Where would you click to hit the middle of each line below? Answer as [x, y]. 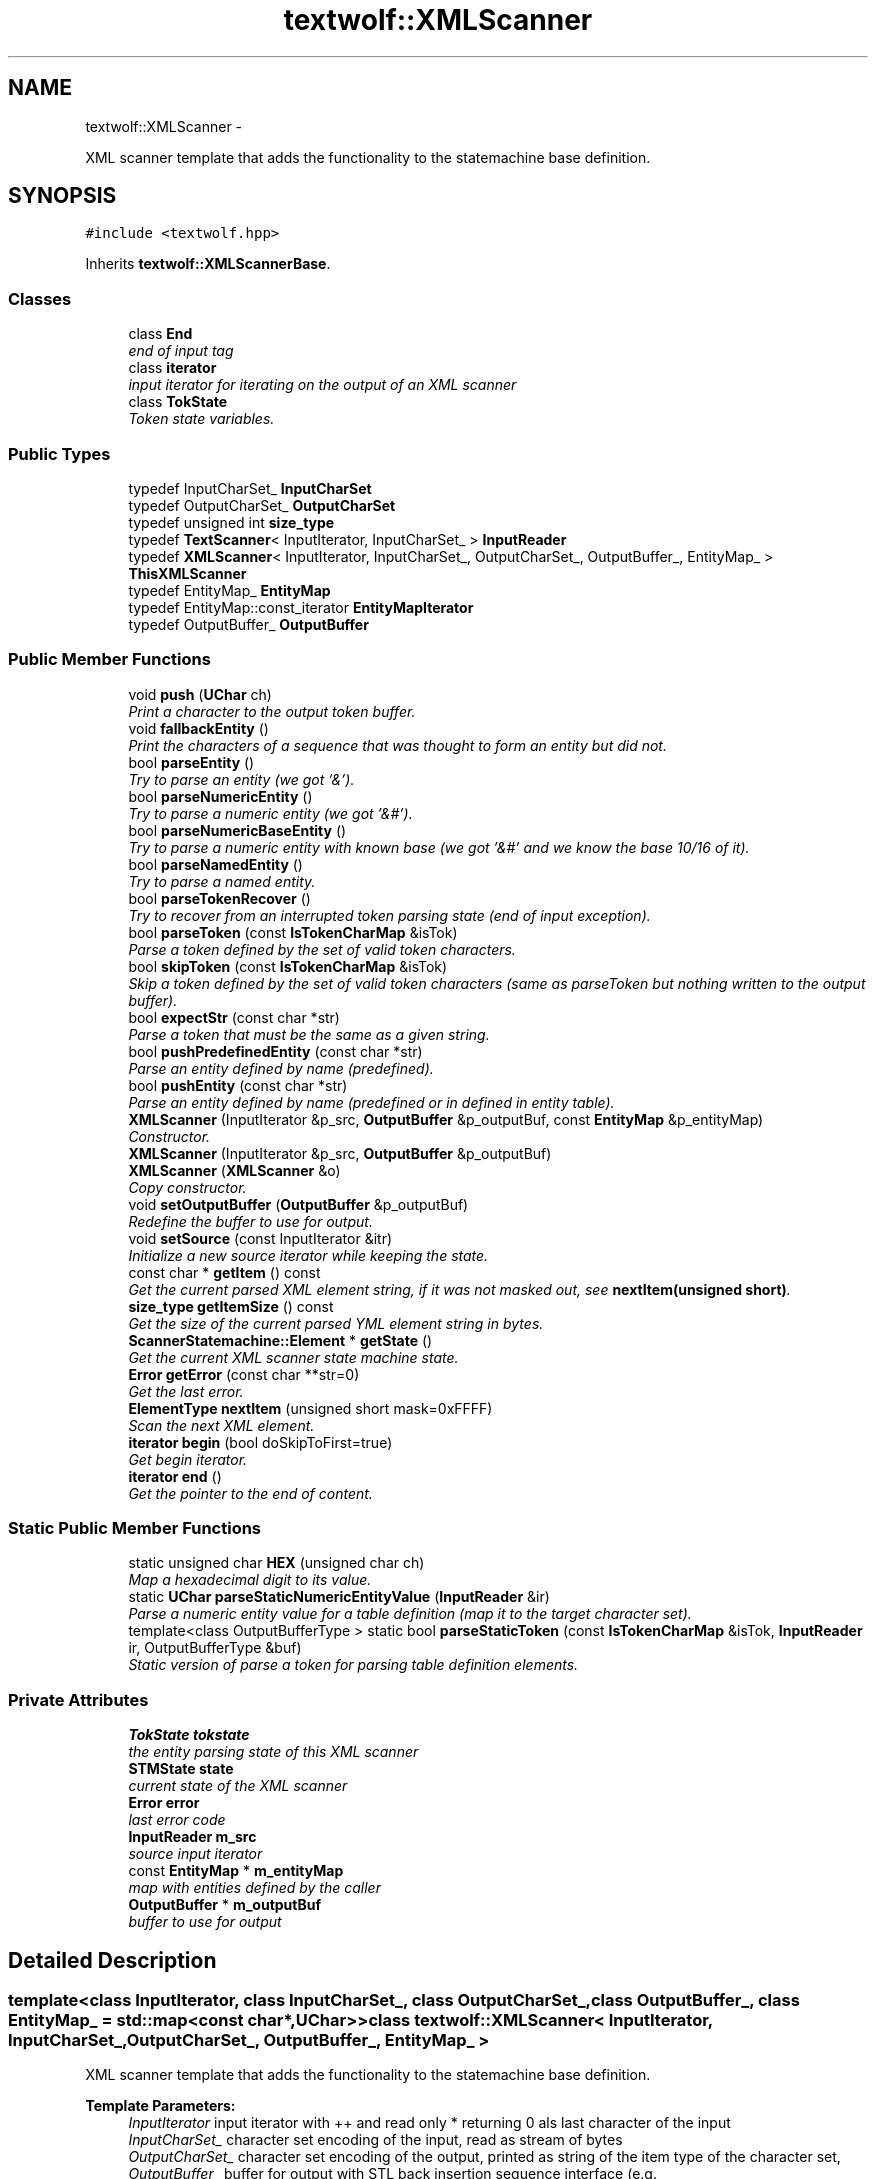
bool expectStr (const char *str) [234, 1017]
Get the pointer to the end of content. [250, 1493]
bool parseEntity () [191, 762]
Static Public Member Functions [135, 1528]
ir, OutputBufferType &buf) [215, 1648]
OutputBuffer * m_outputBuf [225, 1905]
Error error [164, 1803]
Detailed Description [112, 1960]
